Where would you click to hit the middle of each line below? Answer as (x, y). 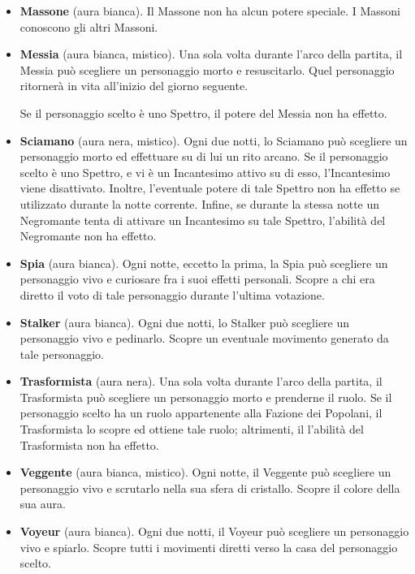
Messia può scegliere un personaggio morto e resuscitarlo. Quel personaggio (207, 69)
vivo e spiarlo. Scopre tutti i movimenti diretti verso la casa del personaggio (209, 547)
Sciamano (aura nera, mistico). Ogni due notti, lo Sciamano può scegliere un (214, 140)
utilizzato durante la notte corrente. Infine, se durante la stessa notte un (200, 203)
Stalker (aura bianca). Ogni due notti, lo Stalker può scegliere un (185, 322)
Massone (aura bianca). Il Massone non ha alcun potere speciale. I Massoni (210, 11)
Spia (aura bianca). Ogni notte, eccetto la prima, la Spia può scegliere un (204, 263)
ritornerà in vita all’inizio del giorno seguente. (134, 86)
